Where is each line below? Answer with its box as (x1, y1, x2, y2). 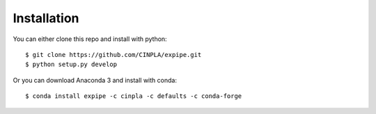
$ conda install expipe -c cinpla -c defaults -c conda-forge (25, 92, 242, 100)
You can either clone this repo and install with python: (13, 35, 167, 43)
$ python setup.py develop (25, 60, 118, 69)
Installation (13, 10, 79, 26)
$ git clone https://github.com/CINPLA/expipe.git (25, 51, 202, 58)
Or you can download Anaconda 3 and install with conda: (13, 76, 178, 84)
